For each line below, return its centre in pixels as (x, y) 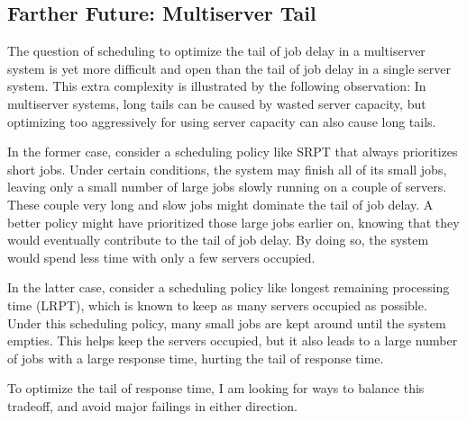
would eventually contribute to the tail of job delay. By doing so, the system (218, 240)
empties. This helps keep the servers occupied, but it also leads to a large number (233, 340)
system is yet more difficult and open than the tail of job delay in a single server (229, 68)
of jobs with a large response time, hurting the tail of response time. (196, 358)
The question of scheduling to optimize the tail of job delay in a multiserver (216, 51)
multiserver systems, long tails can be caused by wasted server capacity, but (217, 103)
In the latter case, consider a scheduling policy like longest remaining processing (229, 287)
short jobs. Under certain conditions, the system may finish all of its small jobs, (227, 169)
